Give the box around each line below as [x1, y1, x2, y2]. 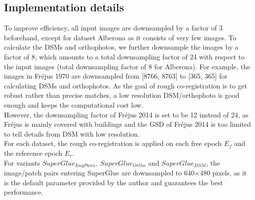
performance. [4, 187, 43, 197]
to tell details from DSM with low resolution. [4, 128, 140, 139]
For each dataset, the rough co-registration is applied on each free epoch [4, 138, 222, 148]
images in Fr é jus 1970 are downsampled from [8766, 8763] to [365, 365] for [4, 71, 228, 81]
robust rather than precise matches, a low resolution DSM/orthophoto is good [4, 90, 240, 100]
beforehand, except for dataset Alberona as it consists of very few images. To [4, 32, 236, 42]
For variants [4, 157, 40, 168]
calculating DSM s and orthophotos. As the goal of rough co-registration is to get [4, 80, 247, 90]
